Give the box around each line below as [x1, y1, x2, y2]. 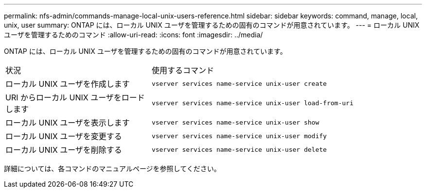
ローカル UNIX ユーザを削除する [5, 145, 122, 155]
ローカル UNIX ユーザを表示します [5, 118, 130, 128]
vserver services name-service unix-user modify [151, 132, 327, 140]
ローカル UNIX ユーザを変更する [5, 131, 122, 141]
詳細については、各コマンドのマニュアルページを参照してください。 [4, 164, 221, 173]
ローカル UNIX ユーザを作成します [5, 79, 130, 89]
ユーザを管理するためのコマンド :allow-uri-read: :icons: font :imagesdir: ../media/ [4, 31, 263, 39]
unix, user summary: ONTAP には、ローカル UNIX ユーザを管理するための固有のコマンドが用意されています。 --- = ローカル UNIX [4, 21, 420, 29]
